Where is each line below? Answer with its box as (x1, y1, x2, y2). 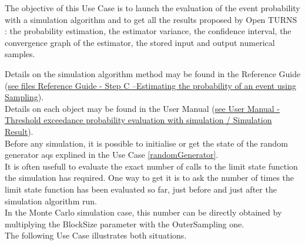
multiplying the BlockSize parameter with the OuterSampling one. (5, 217, 244, 230)
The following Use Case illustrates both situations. (5, 229, 187, 241)
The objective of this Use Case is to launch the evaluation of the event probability (5, 2, 300, 14)
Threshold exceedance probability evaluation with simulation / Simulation (5, 114, 272, 126)
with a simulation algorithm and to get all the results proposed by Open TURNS (5, 13, 297, 25)
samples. (5, 48, 35, 60)
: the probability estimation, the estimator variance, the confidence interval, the (5, 25, 291, 37)
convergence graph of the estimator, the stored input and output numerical (5, 36, 275, 48)
